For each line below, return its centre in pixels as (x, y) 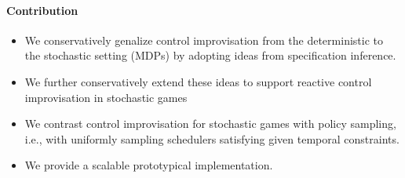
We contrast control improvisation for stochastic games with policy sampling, (210, 124)
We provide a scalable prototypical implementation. (149, 165)
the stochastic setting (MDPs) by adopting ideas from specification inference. (210, 55)
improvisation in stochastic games (106, 97)
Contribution (42, 10)
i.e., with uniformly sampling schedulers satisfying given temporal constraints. (212, 138)
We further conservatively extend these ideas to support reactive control (198, 81)
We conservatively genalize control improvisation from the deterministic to (204, 40)
